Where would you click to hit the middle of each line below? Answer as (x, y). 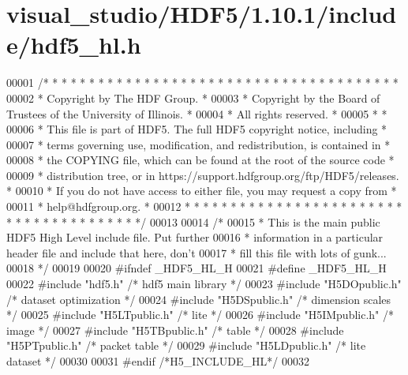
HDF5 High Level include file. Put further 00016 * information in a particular (195, 237)
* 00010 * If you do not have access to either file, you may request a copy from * (202, 191)
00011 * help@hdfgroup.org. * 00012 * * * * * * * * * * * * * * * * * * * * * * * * (204, 206)
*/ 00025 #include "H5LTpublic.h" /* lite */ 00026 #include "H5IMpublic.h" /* (200, 315)
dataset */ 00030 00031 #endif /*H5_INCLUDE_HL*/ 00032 (158, 361)
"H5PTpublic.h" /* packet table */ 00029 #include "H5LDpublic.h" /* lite (186, 345)
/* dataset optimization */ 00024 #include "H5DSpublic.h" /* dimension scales (199, 299)
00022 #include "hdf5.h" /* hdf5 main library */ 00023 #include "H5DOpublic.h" (204, 284)
